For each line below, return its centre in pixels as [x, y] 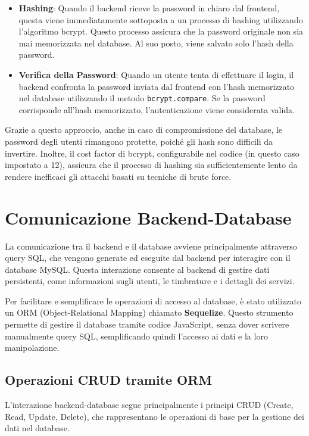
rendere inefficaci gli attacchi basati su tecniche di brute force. [118, 176]
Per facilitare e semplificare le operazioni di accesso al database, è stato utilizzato [153, 300]
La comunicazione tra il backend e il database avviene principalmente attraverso [151, 246]
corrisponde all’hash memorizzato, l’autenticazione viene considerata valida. [157, 109]
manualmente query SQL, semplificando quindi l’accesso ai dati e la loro [136, 336]
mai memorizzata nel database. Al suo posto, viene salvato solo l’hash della [156, 43]
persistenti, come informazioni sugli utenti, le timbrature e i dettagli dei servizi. [150, 281]
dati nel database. [37, 428]
